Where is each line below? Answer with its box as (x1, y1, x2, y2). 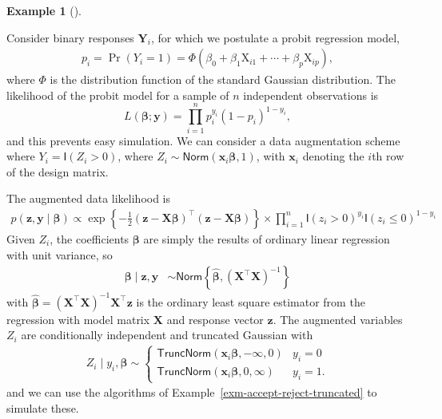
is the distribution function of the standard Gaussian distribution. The (50, 71, 396, 88)
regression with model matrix (6, 310, 150, 327)
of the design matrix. (6, 163, 109, 180)
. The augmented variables (273, 310, 403, 327)
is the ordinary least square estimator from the (136, 293, 365, 310)
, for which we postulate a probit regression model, (150, 29, 400, 45)
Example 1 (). (6, 2, 82, 18)
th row (372, 148, 404, 164)
